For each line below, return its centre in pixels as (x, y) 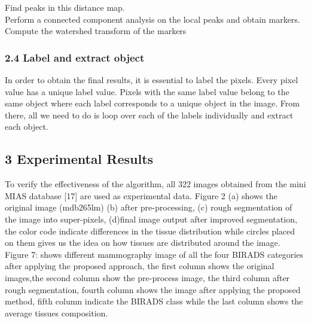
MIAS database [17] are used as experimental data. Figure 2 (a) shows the (141, 195)
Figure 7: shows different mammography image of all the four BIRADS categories (154, 254)
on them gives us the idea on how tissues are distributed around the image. (143, 243)
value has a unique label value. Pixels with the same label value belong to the (147, 91)
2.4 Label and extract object (75, 57)
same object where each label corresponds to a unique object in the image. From (152, 103)
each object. (27, 127)
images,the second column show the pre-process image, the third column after (147, 277)
